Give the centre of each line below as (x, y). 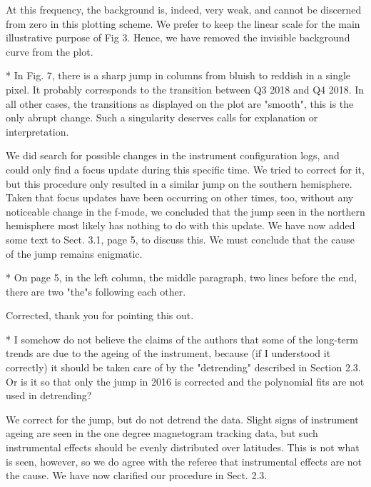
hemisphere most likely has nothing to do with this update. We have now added (181, 225)
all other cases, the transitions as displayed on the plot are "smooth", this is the (180, 103)
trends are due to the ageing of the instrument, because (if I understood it (168, 353)
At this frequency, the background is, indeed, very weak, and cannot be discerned (184, 9)
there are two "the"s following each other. (96, 291)
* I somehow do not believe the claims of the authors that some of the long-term (182, 339)
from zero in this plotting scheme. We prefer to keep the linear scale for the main (183, 23)
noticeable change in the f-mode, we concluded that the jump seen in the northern (185, 211)
